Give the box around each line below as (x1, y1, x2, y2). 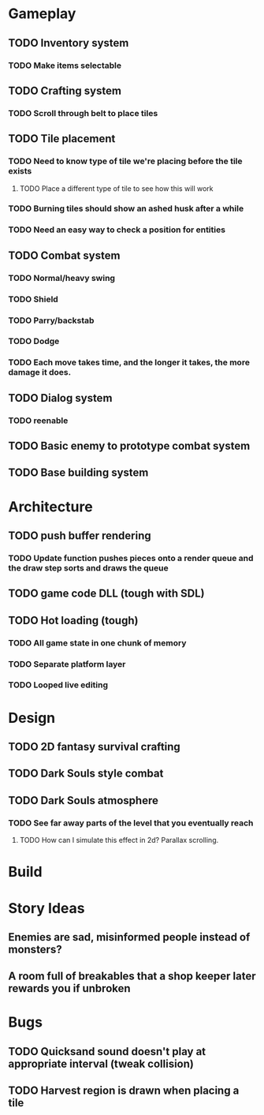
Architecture (8, 498, 93, 515)
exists (8, 166, 32, 177)
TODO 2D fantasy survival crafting (8, 740, 181, 754)
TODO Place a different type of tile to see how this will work (19, 183, 214, 193)
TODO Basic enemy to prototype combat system (8, 440, 251, 453)
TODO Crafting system (8, 84, 122, 97)
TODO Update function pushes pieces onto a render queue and (8, 552, 254, 563)
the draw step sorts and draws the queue (8, 562, 169, 573)
